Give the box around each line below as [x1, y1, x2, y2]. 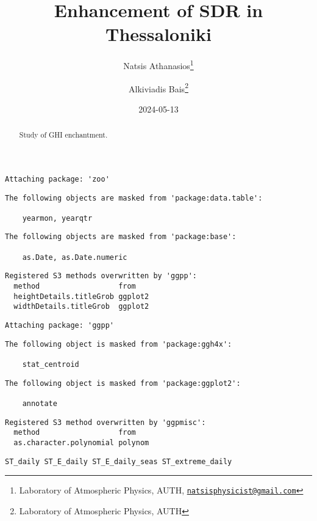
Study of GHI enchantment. [19, 130, 108, 140]
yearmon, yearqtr [22, 213, 93, 223]
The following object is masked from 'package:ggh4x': [5, 339, 232, 349]
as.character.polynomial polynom [13, 438, 149, 447]
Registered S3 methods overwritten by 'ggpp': [5, 272, 197, 281]
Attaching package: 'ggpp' [5, 321, 114, 330]
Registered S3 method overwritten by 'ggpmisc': [5, 418, 206, 427]
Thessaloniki [105, 21, 212, 46]
